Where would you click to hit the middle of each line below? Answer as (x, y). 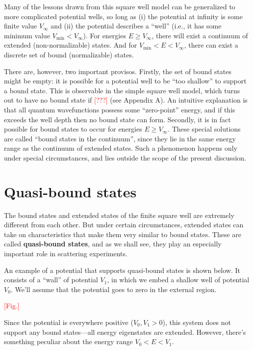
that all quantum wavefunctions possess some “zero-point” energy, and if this (120, 109)
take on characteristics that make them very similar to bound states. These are (123, 234)
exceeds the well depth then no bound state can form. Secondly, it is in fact (117, 119)
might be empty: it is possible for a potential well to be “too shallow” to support (125, 81)
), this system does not (197, 322)
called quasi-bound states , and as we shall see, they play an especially (113, 244)
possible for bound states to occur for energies (73, 129)
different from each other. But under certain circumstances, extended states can (124, 225)
